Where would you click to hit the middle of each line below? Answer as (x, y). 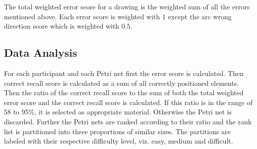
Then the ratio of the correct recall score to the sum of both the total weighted (124, 93)
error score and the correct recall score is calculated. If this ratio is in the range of (128, 102)
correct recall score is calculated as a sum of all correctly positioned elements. (122, 83)
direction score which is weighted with (62, 26)
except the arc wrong (200, 16)
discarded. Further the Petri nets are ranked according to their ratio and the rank (128, 121)
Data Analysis (41, 53)
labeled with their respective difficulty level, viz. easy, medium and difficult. (119, 141)
